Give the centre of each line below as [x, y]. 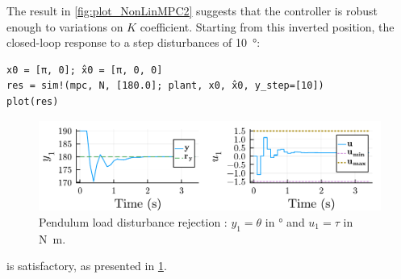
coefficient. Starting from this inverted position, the [267, 26]
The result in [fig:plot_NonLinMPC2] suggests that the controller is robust [192, 10]
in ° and [285, 221]
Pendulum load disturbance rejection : [133, 221]
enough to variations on [65, 26]
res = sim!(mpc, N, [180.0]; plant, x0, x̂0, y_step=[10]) [165, 86]
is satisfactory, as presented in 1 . [87, 266]
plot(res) [33, 101]
